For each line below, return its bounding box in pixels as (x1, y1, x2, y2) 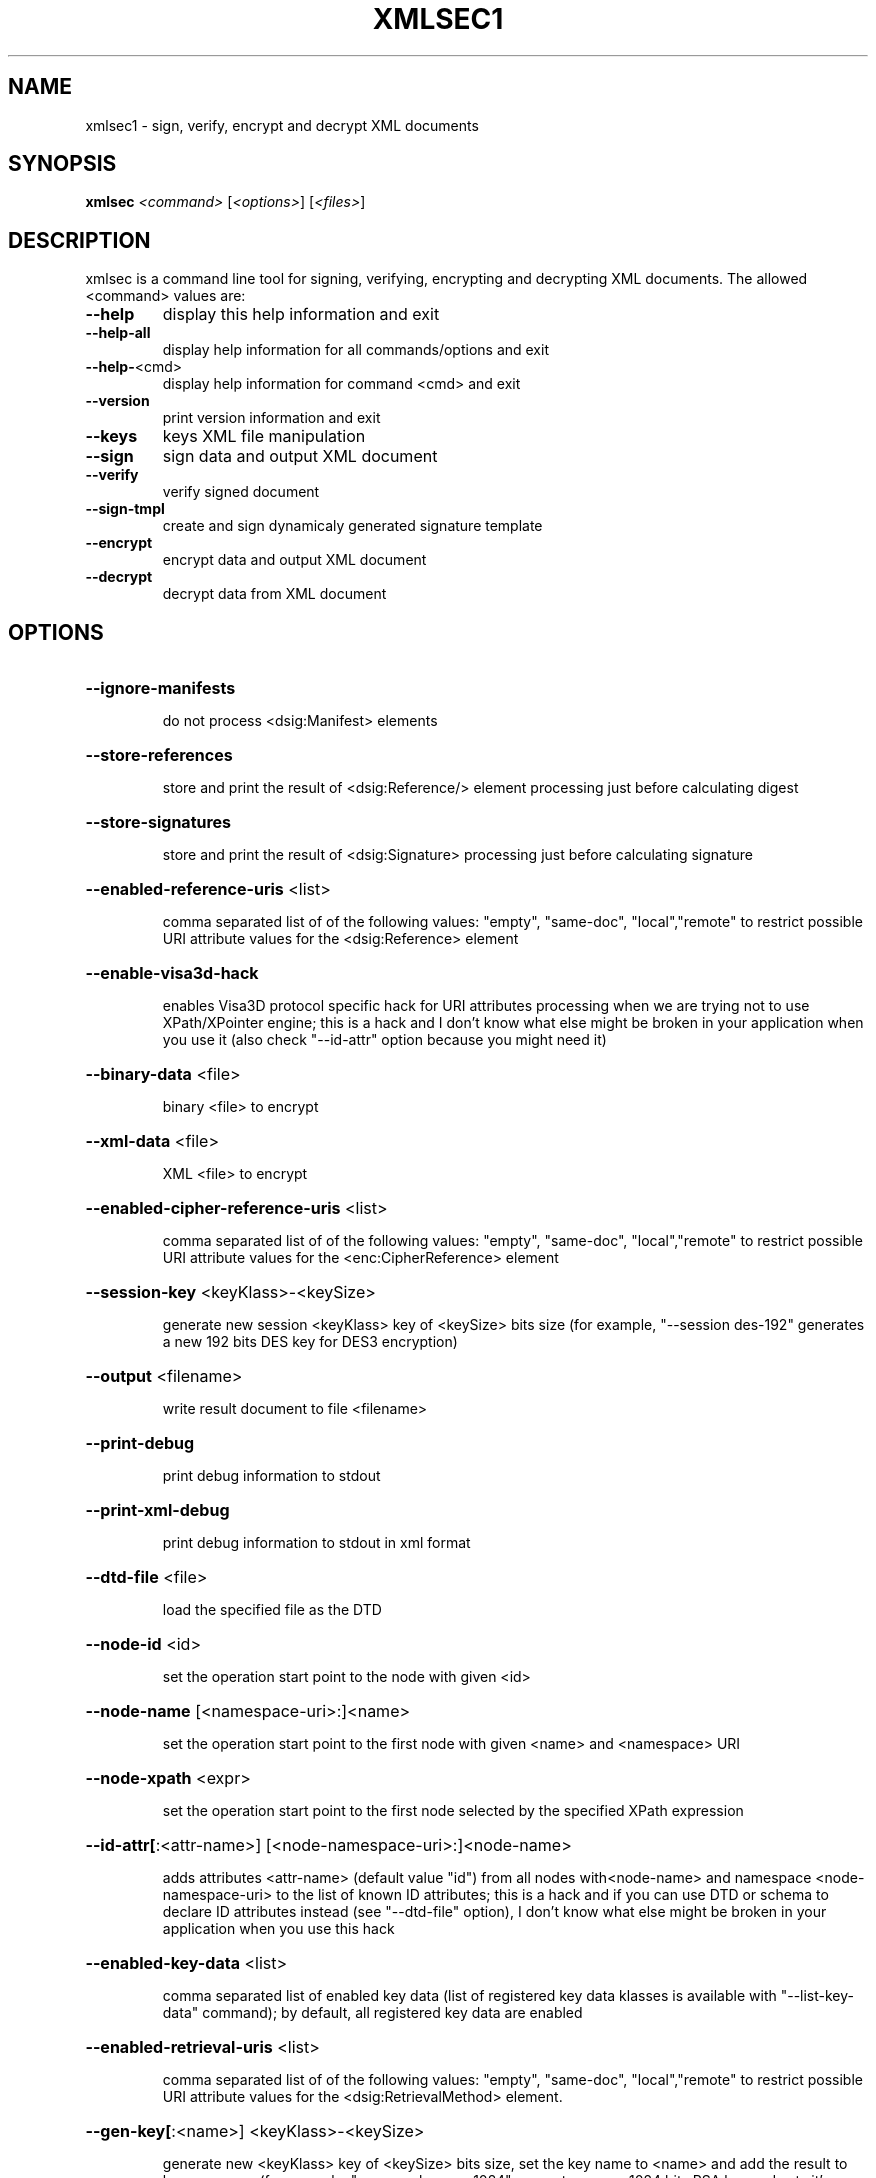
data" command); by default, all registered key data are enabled (162, 2004, 583, 2022)
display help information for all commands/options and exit (162, 341, 549, 359)
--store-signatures (85, 812, 232, 833)
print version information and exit (162, 409, 381, 427)
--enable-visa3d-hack (85, 963, 259, 984)
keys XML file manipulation (162, 426, 366, 447)
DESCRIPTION (8, 227, 151, 253)
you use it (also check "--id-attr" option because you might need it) (162, 1031, 607, 1049)
